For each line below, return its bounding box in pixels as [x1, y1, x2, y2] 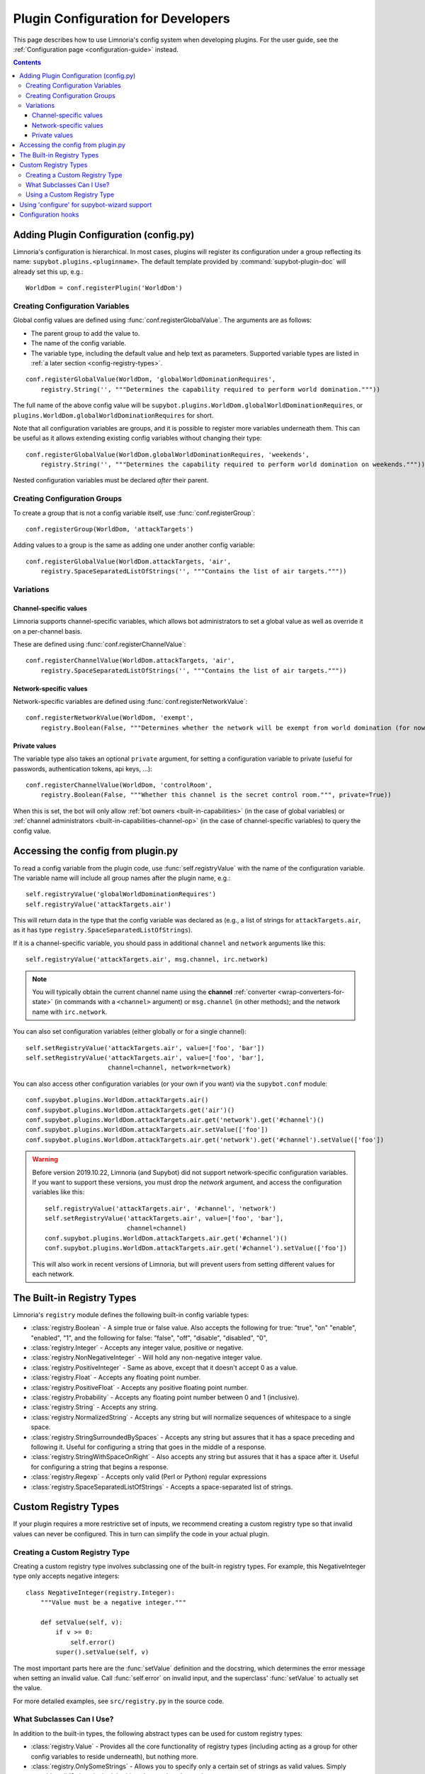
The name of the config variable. [30, 339, 127, 348]
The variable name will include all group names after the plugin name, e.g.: [13, 874, 231, 882]
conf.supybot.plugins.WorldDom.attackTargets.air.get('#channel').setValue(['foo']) [45, 1244, 347, 1252]
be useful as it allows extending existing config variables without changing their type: [13, 434, 262, 443]
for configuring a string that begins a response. [30, 1462, 169, 1471]
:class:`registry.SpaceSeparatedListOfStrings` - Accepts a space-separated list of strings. [30, 1482, 293, 1491]
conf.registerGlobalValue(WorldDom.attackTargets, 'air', [25, 557, 232, 566]
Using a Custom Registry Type [25, 190, 115, 199]
